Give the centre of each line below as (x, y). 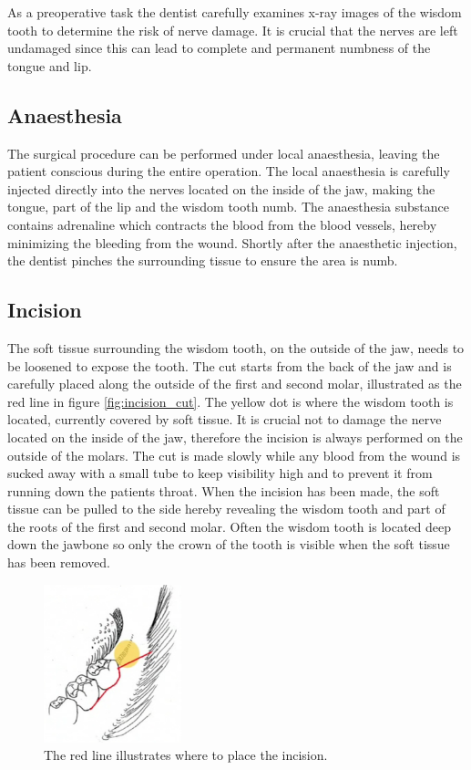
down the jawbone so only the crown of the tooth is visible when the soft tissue (229, 544)
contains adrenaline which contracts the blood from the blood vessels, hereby (222, 224)
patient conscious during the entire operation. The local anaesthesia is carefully (229, 171)
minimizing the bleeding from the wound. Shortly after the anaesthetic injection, (232, 242)
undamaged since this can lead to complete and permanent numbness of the (219, 48)
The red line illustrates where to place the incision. (186, 755)
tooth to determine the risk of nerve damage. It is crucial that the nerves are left (233, 30)
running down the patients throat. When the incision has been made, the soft (224, 490)
